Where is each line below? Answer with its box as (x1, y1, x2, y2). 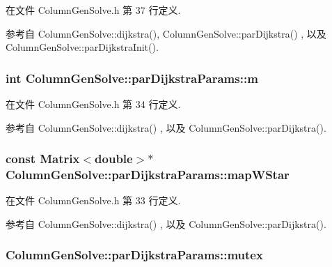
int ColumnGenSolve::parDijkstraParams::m (6, 69, 258, 86)
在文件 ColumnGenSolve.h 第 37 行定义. (6, 3, 181, 17)
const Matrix (6, 150, 80, 167)
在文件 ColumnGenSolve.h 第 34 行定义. (6, 97, 181, 111)
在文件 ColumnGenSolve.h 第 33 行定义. (6, 193, 181, 208)
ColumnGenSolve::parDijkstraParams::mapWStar (6, 166, 290, 183)
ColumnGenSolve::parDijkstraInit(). (6, 40, 159, 54)
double (95, 150, 133, 167)
